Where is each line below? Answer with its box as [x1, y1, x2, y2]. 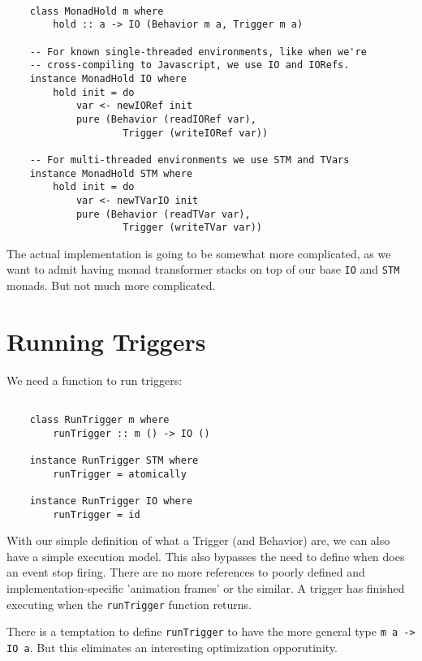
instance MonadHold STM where [29, 167, 193, 179]
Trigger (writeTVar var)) [123, 222, 262, 234]
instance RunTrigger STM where [29, 455, 199, 466]
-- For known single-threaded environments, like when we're [29, 45, 367, 58]
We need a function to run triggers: [6, 371, 183, 388]
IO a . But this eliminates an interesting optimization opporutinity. [6, 638, 338, 655]
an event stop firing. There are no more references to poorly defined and [6, 564, 365, 581]
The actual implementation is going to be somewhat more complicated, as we [6, 244, 391, 261]
